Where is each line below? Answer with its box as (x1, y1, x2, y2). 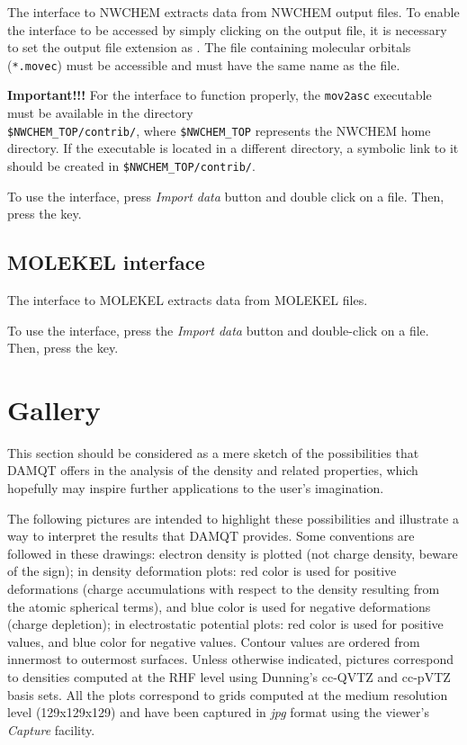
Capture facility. (7, 720, 95, 739)
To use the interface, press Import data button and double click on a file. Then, (7, 186, 445, 205)
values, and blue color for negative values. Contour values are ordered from (7, 632, 420, 651)
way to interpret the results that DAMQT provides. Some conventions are (7, 526, 415, 545)
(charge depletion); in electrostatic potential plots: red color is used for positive (7, 615, 444, 633)
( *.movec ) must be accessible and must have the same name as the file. (7, 55, 400, 74)
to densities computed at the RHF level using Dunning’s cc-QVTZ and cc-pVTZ (7, 668, 451, 687)
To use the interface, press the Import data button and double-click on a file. (7, 320, 429, 339)
